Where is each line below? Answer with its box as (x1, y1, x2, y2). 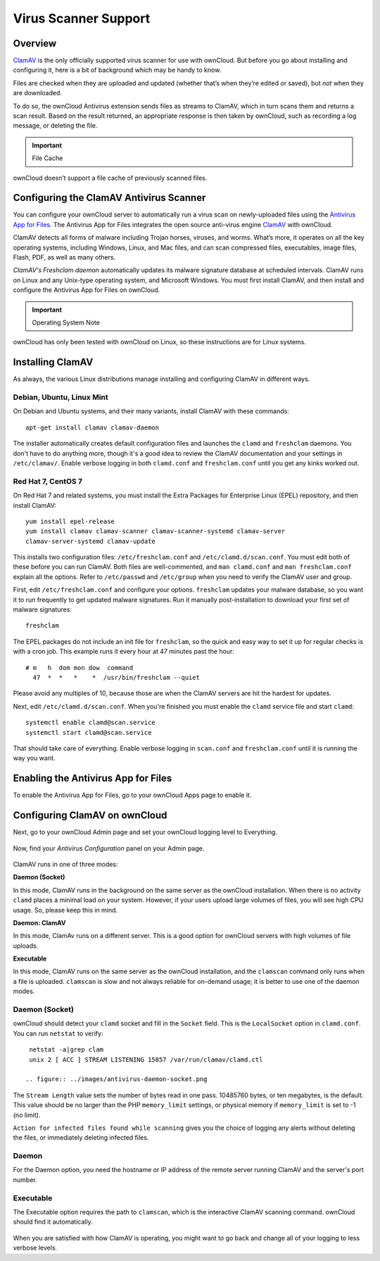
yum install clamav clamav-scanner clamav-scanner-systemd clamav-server (25, 528, 286, 535)
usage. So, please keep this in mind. (13, 906, 118, 914)
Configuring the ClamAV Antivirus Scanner (13, 192, 206, 204)
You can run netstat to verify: (13, 1029, 103, 1037)
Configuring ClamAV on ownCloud (13, 810, 167, 822)
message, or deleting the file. (13, 121, 98, 130)
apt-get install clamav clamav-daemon (25, 423, 160, 432)
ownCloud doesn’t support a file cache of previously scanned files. (13, 173, 208, 182)
